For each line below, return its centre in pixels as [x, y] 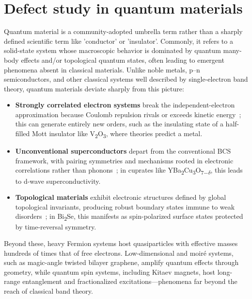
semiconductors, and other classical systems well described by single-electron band [126, 79]
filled [23, 133]
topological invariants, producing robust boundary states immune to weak [125, 206]
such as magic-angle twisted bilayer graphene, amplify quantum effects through [121, 262]
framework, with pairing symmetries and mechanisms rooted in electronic [124, 160]
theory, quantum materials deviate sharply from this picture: [94, 88]
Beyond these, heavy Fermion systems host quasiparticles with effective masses [121, 243]
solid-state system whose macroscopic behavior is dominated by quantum [112, 50]
